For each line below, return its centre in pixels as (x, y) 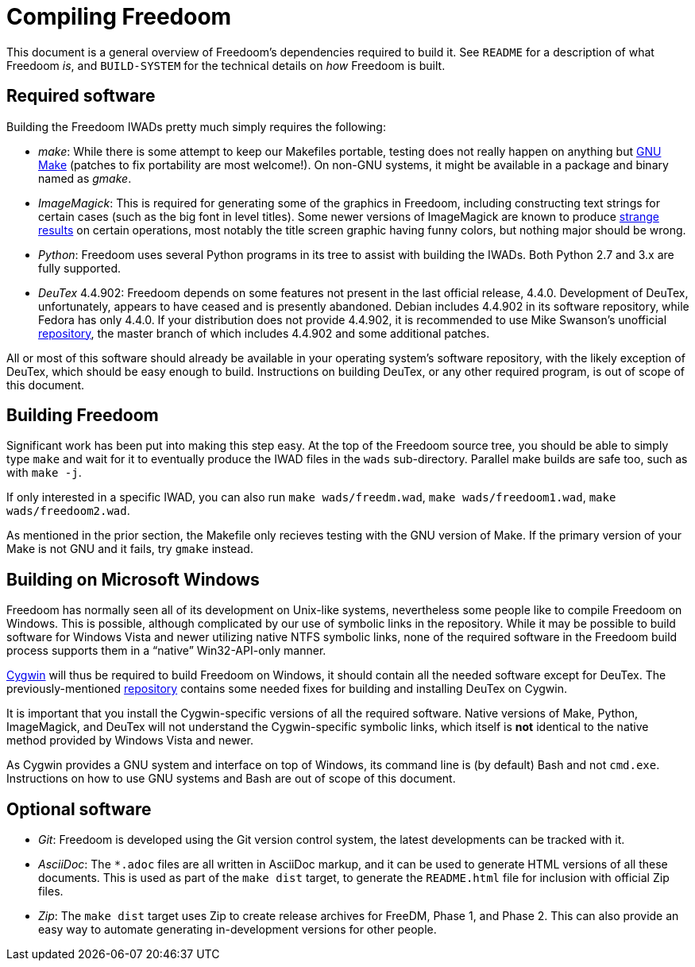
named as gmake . (85, 178)
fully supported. (80, 268)
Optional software (79, 809)
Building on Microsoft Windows (133, 579)
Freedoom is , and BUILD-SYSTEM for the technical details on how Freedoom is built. (226, 65)
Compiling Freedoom (119, 17)
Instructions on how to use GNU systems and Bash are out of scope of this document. (231, 779)
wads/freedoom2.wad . (68, 511)
